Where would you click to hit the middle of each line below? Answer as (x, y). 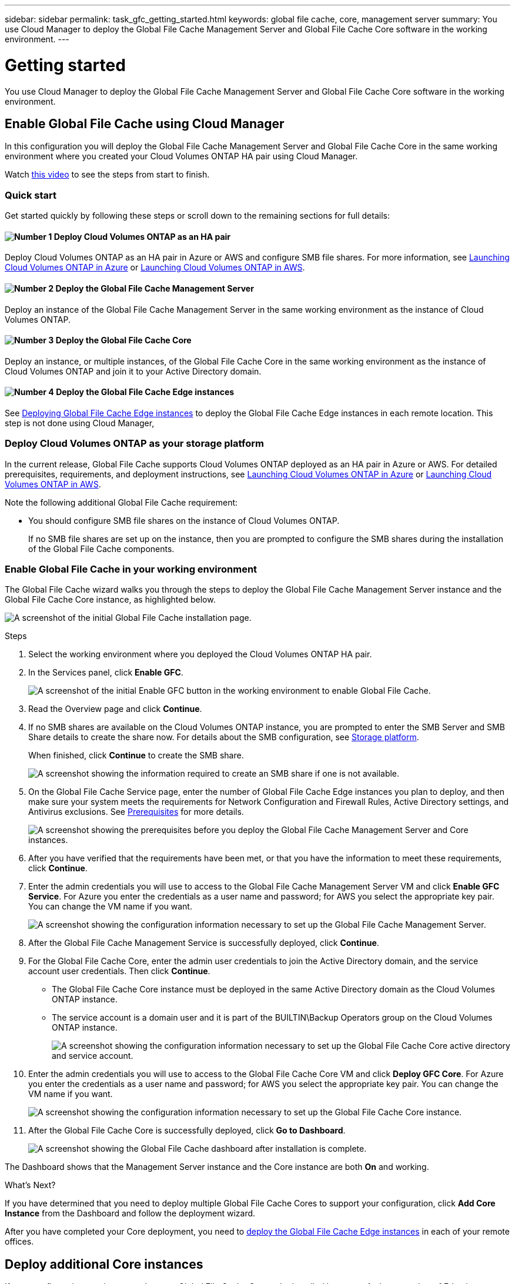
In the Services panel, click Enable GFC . (106, 673)
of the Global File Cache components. (101, 549)
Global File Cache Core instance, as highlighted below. (110, 600)
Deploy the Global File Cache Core (123, 340)
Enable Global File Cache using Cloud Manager (145, 123)
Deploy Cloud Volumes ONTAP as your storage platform (134, 444)
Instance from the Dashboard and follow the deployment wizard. (130, 1213)
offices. (19, 1242)
